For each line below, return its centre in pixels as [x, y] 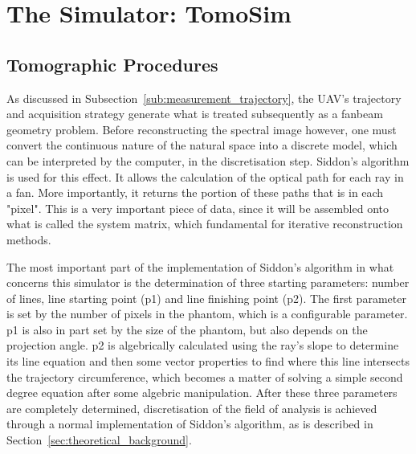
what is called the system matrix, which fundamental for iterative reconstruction [205, 224]
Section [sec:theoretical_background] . [99, 440]
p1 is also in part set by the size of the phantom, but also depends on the [187, 329]
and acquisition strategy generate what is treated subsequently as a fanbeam [195, 114]
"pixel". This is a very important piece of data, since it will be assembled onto [198, 208]
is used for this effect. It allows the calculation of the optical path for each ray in [205, 176]
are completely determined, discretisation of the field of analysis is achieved [192, 408]
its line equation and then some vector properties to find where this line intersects [208, 361]
